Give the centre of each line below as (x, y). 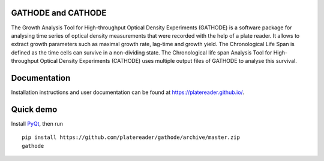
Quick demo (34, 109)
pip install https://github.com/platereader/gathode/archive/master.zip (131, 137)
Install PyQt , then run (37, 123)
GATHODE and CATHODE (59, 13)
